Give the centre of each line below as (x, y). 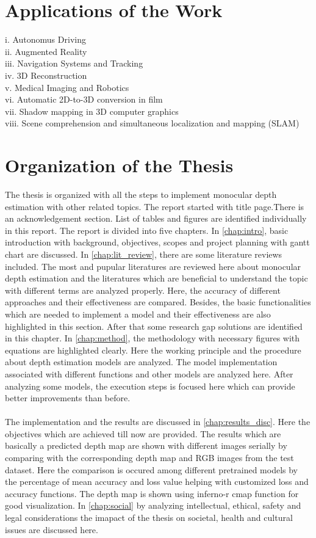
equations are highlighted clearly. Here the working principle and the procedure (153, 350)
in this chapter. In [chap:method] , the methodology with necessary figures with (153, 338)
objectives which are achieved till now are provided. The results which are (143, 433)
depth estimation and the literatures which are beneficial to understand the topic (156, 278)
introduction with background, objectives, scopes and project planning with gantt (157, 242)
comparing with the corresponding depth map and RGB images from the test (149, 458)
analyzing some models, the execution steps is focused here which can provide (150, 386)
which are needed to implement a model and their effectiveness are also (138, 314)
